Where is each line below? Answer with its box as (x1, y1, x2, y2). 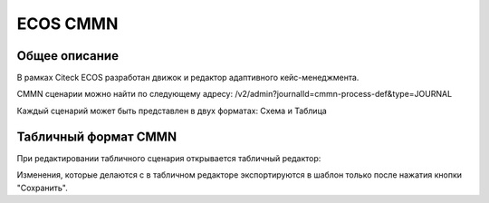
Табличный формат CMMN (16, 129, 177, 144)
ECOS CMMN (16, 14, 119, 34)
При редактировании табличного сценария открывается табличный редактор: (16, 152, 321, 163)
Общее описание (16, 48, 120, 63)
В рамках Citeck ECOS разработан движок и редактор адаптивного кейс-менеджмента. (16, 72, 360, 83)
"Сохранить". (16, 182, 68, 193)
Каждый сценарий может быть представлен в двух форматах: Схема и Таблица (16, 105, 328, 116)
